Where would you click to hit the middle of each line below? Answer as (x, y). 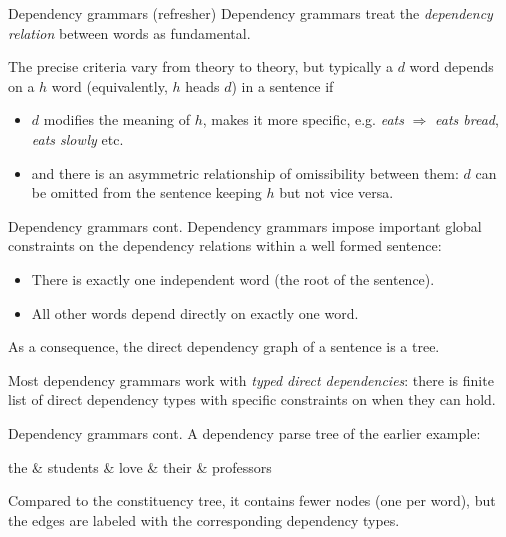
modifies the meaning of (117, 119)
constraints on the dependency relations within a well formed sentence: (225, 245)
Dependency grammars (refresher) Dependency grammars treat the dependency (250, 13)
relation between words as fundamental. (129, 32)
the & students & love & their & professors (140, 466)
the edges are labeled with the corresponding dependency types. (204, 519)
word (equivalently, (109, 85)
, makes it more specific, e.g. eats (303, 119)
